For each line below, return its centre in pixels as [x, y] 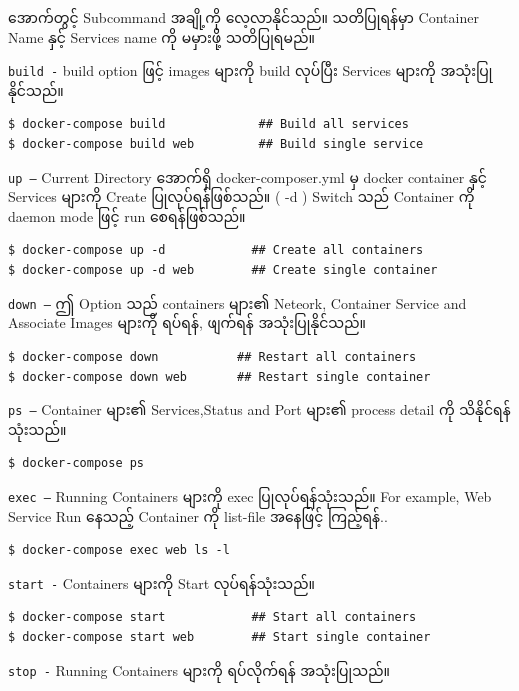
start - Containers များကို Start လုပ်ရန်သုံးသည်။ [162, 582]
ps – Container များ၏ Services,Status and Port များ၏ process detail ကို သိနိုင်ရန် [259, 409]
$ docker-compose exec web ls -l [119, 550]
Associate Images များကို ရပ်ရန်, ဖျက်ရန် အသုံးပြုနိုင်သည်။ [187, 322]
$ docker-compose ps [76, 463]
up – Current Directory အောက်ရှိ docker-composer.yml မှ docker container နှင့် [247, 176]
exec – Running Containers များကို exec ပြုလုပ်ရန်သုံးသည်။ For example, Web [250, 495]
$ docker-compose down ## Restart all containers [212, 356]
